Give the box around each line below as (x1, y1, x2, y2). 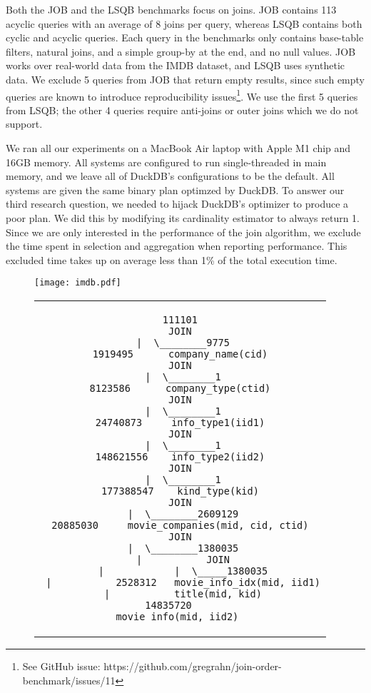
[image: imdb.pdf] (34, 278, 121, 288)
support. (6, 116, 43, 131)
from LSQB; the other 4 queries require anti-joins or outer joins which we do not (6, 102, 359, 117)
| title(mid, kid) (104, 588, 262, 600)
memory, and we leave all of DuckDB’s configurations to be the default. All (6, 168, 335, 183)
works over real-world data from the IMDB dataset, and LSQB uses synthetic (6, 58, 345, 73)
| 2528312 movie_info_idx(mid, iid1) (46, 577, 320, 588)
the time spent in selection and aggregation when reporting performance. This (6, 238, 347, 253)
